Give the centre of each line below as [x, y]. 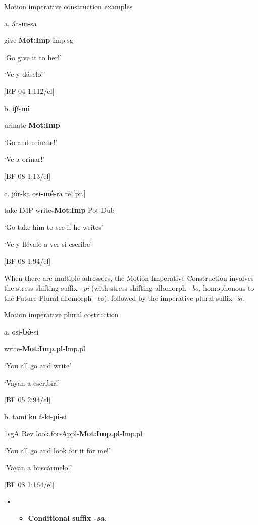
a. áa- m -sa [20, 23]
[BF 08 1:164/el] [29, 484]
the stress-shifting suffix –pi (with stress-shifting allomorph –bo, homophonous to [129, 288]
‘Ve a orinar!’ [24, 159]
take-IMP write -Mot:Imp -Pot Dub [59, 210]
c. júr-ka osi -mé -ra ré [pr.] [45, 193]
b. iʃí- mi [17, 108]
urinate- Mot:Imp [32, 125]
